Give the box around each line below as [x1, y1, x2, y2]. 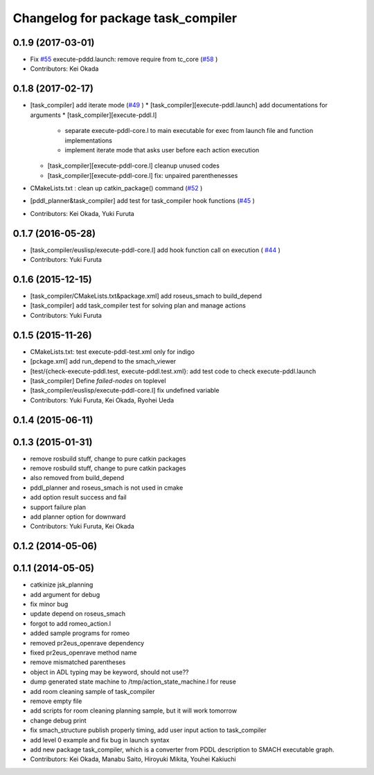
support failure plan [30, 503, 87, 511]
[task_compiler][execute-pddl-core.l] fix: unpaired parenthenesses [47, 171, 238, 179]
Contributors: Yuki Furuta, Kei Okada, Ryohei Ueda [30, 395, 175, 404]
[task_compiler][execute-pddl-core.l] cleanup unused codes [47, 161, 220, 170]
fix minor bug [30, 600, 69, 609]
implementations [64, 136, 113, 145]
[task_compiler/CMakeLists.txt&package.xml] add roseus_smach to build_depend [30, 292, 262, 301]
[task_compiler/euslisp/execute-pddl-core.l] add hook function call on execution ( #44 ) [30, 246, 280, 254]
